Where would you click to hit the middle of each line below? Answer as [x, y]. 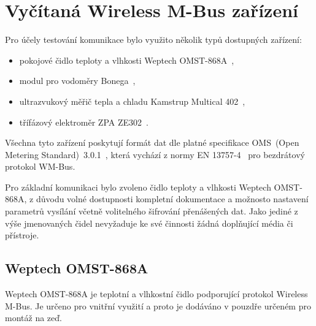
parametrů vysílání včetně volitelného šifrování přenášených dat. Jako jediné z [152, 211]
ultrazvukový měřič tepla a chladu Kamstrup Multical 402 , [132, 101]
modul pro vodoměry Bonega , [77, 81]
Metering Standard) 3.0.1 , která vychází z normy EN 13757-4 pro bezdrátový [155, 154]
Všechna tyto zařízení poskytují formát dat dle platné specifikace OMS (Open [152, 142]
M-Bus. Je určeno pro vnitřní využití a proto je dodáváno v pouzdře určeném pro [158, 305]
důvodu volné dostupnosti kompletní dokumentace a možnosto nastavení [172, 199]
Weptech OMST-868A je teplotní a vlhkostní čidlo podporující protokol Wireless [156, 294]
